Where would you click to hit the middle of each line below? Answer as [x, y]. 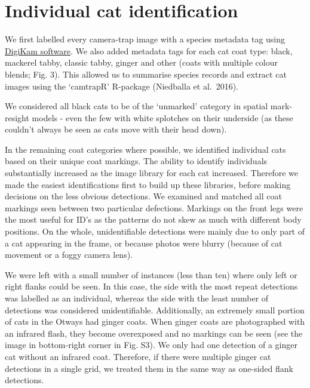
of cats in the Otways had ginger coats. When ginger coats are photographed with [155, 321]
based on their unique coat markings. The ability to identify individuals [136, 161]
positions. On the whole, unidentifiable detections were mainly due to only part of [155, 231]
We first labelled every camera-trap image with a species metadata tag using [145, 39]
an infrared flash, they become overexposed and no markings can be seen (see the [154, 333]
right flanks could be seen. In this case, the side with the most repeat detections [151, 286]
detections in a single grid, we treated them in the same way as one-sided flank [149, 368]
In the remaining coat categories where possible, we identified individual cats [145, 149]
